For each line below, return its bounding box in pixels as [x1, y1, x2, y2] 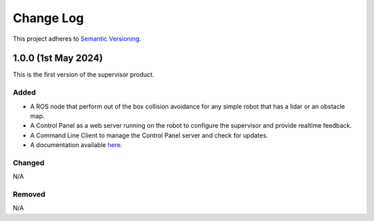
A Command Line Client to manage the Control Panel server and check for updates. [30, 131, 268, 140]
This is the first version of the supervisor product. [12, 70, 154, 79]
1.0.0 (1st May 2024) [12, 52, 103, 64]
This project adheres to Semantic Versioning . [12, 35, 141, 43]
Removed [12, 190, 46, 200]
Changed [12, 157, 45, 167]
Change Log [12, 10, 84, 26]
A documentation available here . [30, 141, 123, 149]
